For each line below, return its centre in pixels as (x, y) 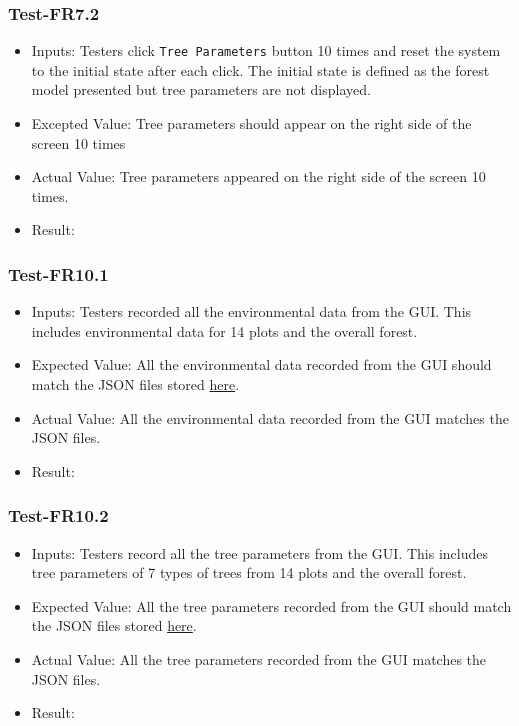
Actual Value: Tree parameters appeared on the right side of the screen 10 (258, 176)
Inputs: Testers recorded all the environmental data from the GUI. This (251, 311)
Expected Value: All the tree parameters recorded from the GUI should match (271, 605)
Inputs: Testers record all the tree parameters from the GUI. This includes (259, 552)
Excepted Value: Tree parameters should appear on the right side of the (251, 123)
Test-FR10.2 (58, 515)
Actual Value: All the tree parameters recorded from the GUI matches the (259, 659)
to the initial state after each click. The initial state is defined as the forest (260, 69)
